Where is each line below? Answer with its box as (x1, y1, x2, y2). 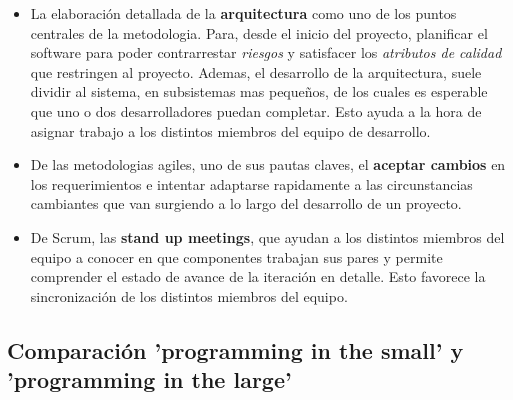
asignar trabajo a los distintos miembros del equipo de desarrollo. (30, 120, 431, 141)
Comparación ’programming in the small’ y (7, 334, 464, 365)
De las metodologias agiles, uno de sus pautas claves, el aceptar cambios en (30, 154, 506, 175)
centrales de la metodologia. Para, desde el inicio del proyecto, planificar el (30, 22, 488, 43)
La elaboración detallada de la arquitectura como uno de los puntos (30, 3, 457, 23)
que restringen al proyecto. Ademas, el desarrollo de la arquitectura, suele (30, 61, 482, 82)
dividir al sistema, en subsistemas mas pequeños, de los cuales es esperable (30, 81, 488, 102)
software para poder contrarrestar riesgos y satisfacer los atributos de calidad (30, 42, 502, 63)
